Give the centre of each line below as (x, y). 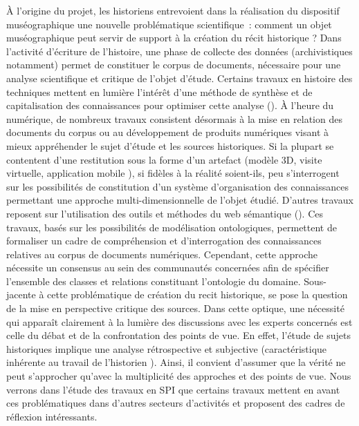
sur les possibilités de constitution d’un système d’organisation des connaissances (177, 186)
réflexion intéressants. (52, 416)
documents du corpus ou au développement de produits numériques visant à (168, 132)
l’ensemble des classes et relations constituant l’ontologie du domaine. (154, 281)
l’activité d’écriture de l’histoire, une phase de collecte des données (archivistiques (179, 51)
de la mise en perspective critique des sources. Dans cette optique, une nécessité (175, 308)
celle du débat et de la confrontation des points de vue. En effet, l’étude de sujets (178, 335)
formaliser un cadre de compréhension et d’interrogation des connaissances (164, 241)
